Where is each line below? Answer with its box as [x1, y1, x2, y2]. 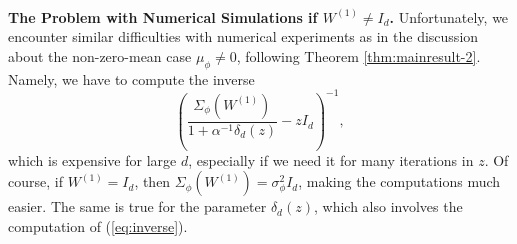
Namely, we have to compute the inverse [8, 68, 255, 89]
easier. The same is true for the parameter [8, 196, 267, 217]
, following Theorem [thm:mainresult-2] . [236, 45, 481, 66]
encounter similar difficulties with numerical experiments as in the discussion [8, 26, 479, 47]
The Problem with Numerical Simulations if [8, 6, 318, 27]
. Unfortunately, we [389, 6, 509, 27]
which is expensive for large [8, 149, 177, 170]
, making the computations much [298, 171, 501, 192]
